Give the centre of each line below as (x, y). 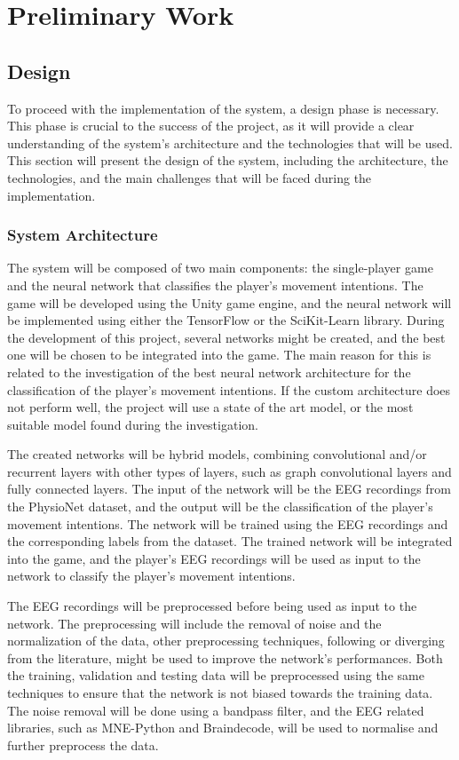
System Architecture (83, 235)
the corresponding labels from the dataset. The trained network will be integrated (230, 541)
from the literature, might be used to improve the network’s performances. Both (225, 657)
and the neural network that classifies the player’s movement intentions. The (215, 285)
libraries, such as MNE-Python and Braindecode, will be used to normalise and (223, 728)
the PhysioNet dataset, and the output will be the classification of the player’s (220, 507)
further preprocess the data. (83, 744)
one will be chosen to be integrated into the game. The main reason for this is (219, 355)
